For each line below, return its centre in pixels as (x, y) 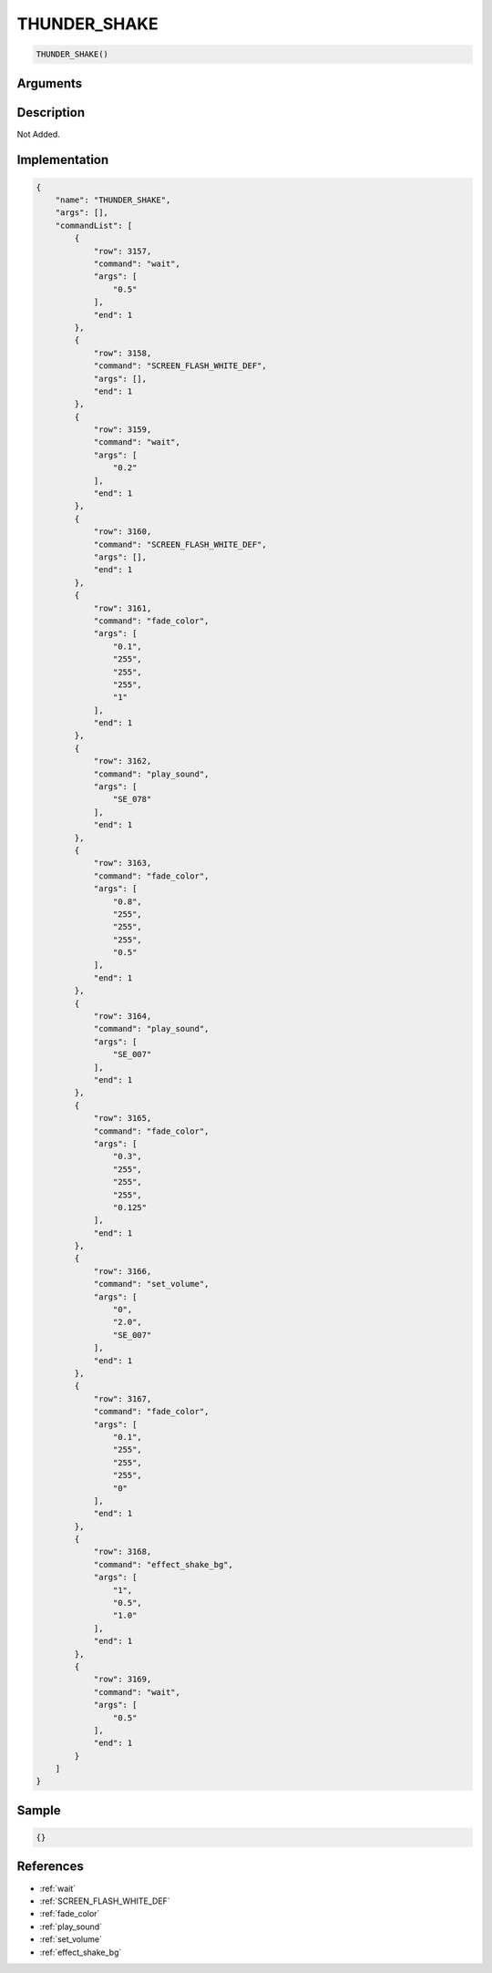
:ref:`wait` (58, 1888)
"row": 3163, (123, 863)
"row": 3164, (123, 1017)
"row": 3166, (123, 1271)
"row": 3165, (123, 1118)
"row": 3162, (123, 761)
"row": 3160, (123, 532)
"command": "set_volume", (151, 1284)
